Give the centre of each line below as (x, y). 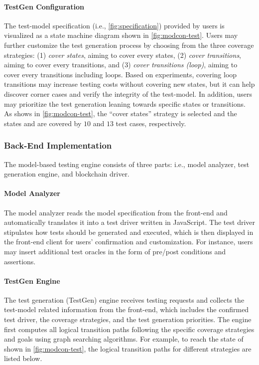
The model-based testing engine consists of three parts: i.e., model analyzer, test (127, 164)
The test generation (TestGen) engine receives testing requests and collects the (124, 299)
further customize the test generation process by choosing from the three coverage (129, 45)
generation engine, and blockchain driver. (67, 174)
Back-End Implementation (58, 145)
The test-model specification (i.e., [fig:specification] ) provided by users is (114, 25)
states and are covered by (43, 123)
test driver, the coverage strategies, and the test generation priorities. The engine (128, 319)
